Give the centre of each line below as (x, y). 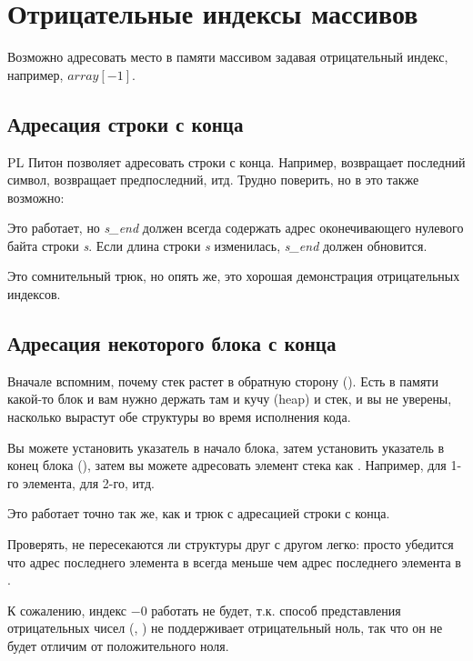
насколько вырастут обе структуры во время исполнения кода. (179, 417)
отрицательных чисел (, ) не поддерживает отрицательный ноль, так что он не (225, 628)
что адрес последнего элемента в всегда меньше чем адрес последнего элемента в (234, 561)
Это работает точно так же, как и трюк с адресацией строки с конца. (199, 513)
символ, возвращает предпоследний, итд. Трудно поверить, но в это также (213, 180)
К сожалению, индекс (67, 610)
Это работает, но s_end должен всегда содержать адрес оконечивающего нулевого (236, 228)
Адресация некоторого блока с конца (172, 343)
